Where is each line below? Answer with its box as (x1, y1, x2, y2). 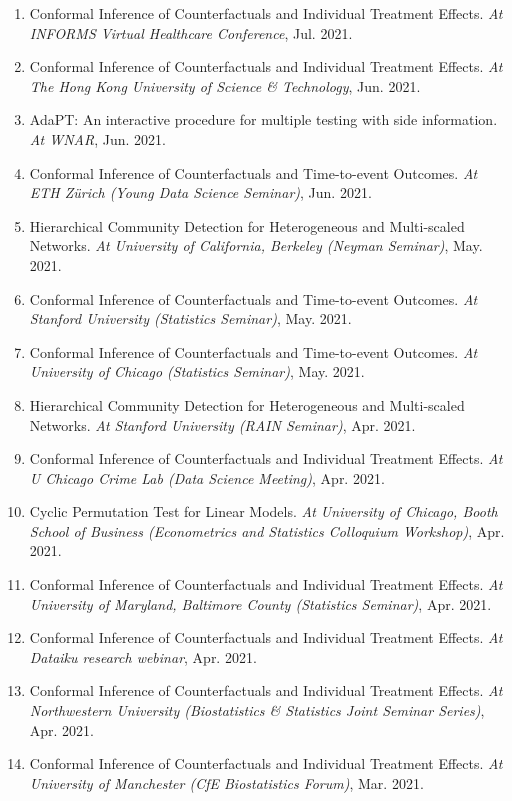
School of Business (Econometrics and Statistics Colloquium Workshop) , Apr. (29, 520, 505, 541)
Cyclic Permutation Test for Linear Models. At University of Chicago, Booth (29, 501, 498, 522)
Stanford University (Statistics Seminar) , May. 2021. (29, 308, 352, 329)
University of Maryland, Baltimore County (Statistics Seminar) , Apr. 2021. (29, 593, 492, 614)
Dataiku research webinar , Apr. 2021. (29, 646, 257, 667)
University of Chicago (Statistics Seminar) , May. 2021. (29, 361, 365, 382)
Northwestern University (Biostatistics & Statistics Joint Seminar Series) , (29, 700, 485, 721)
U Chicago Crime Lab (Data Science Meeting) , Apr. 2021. (29, 467, 385, 488)
